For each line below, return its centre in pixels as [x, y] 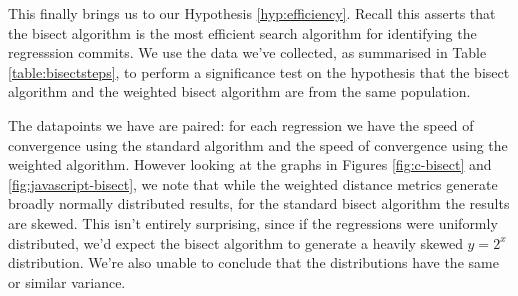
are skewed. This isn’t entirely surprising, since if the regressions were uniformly [253, 222]
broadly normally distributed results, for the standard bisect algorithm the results [259, 203]
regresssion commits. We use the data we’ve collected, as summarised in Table [247, 52]
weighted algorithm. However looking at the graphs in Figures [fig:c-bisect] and [250, 164]
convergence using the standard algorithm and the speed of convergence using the [258, 144]
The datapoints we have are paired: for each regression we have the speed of [241, 124]
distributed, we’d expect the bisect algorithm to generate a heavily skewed [235, 242]
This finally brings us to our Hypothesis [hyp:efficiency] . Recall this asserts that [252, 13]
